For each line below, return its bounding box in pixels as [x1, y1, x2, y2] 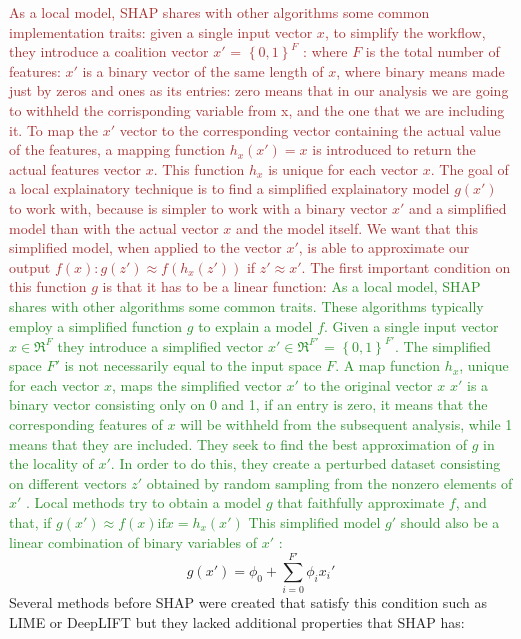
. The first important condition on [301, 256, 511, 277]
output [9, 256, 51, 277]
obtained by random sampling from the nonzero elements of [146, 472, 513, 493]
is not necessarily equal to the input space [64, 355, 322, 376]
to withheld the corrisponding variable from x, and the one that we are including [9, 99, 505, 120]
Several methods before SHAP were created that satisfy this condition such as [9, 592, 487, 613]
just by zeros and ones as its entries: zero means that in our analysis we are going [9, 80, 509, 101]
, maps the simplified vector [111, 374, 282, 395]
